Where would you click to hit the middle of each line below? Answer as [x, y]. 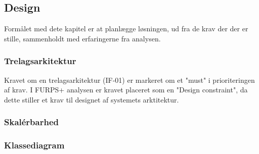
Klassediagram [34, 145]
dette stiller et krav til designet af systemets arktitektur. [92, 99]
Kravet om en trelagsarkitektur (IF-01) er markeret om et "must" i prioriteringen [129, 80]
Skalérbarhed [32, 122]
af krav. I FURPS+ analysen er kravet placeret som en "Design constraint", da [126, 90]
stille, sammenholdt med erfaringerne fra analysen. [82, 38]
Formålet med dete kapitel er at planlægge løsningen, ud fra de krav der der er [126, 29]
